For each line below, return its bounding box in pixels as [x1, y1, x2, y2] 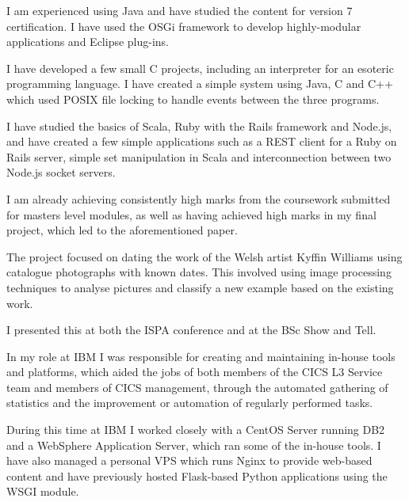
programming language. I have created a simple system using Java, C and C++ [6, 75, 393, 92]
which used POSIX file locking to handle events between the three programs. [6, 90, 380, 107]
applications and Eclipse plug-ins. [6, 33, 170, 50]
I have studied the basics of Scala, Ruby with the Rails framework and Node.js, [6, 117, 392, 134]
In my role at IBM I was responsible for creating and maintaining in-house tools [6, 348, 396, 364]
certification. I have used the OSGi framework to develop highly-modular [6, 17, 361, 34]
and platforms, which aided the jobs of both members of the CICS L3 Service [6, 363, 383, 380]
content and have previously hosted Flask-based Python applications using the [6, 467, 388, 484]
